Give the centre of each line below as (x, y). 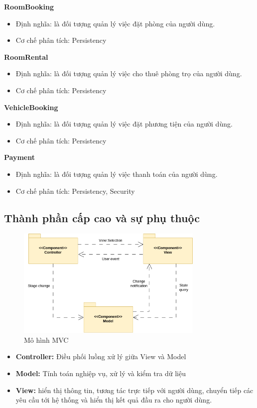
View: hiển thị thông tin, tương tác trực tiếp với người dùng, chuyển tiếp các (134, 390)
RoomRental (26, 57)
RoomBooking (29, 6)
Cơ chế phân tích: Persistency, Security (75, 191)
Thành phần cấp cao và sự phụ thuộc (102, 217)
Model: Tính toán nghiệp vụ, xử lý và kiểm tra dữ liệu (101, 373)
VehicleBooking (31, 107)
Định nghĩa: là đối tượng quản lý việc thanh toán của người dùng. (117, 174)
